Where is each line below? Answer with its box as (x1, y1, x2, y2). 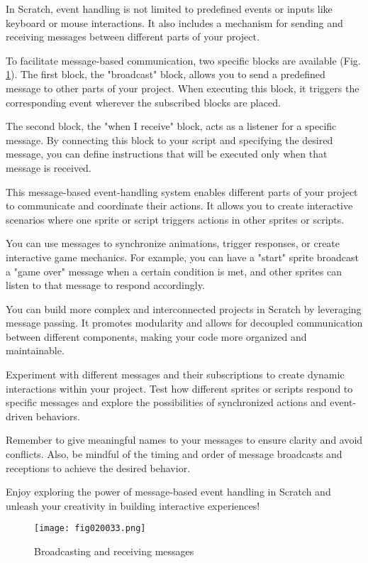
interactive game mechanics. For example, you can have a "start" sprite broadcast (6, 249, 359, 264)
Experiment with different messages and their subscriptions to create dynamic (6, 367, 345, 382)
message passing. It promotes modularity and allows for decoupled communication (6, 315, 363, 330)
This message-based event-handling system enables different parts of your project (6, 184, 358, 199)
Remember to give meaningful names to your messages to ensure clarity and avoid (6, 432, 363, 447)
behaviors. (35, 408, 80, 423)
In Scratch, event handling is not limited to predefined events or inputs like (6, 1, 333, 16)
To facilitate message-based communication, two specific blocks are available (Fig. (6, 53, 361, 67)
